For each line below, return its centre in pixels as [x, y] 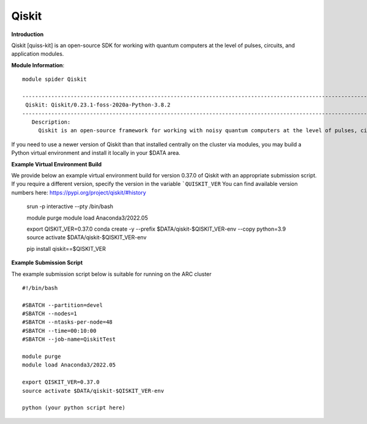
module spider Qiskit [54, 79]
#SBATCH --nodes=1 [50, 314]
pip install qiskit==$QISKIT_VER [66, 248]
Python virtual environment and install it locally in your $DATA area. [96, 153]
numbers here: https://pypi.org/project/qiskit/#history [79, 192]
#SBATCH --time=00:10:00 [59, 331]
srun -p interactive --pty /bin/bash [70, 206]
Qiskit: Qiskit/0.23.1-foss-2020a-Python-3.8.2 [98, 105]
